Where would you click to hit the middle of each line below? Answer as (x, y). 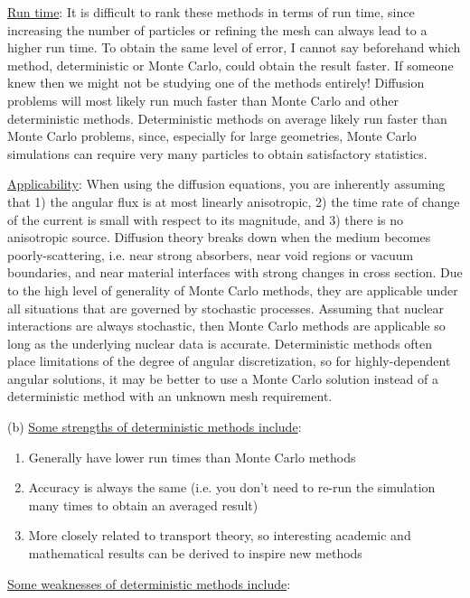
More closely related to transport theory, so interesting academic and (220, 535)
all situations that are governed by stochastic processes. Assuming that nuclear (226, 308)
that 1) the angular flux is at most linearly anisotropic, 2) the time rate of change (234, 201)
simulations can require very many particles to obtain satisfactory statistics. (217, 153)
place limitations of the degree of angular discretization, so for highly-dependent (229, 361)
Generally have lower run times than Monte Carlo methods (192, 457)
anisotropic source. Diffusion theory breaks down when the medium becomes (219, 237)
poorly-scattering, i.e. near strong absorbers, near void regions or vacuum (211, 254)
